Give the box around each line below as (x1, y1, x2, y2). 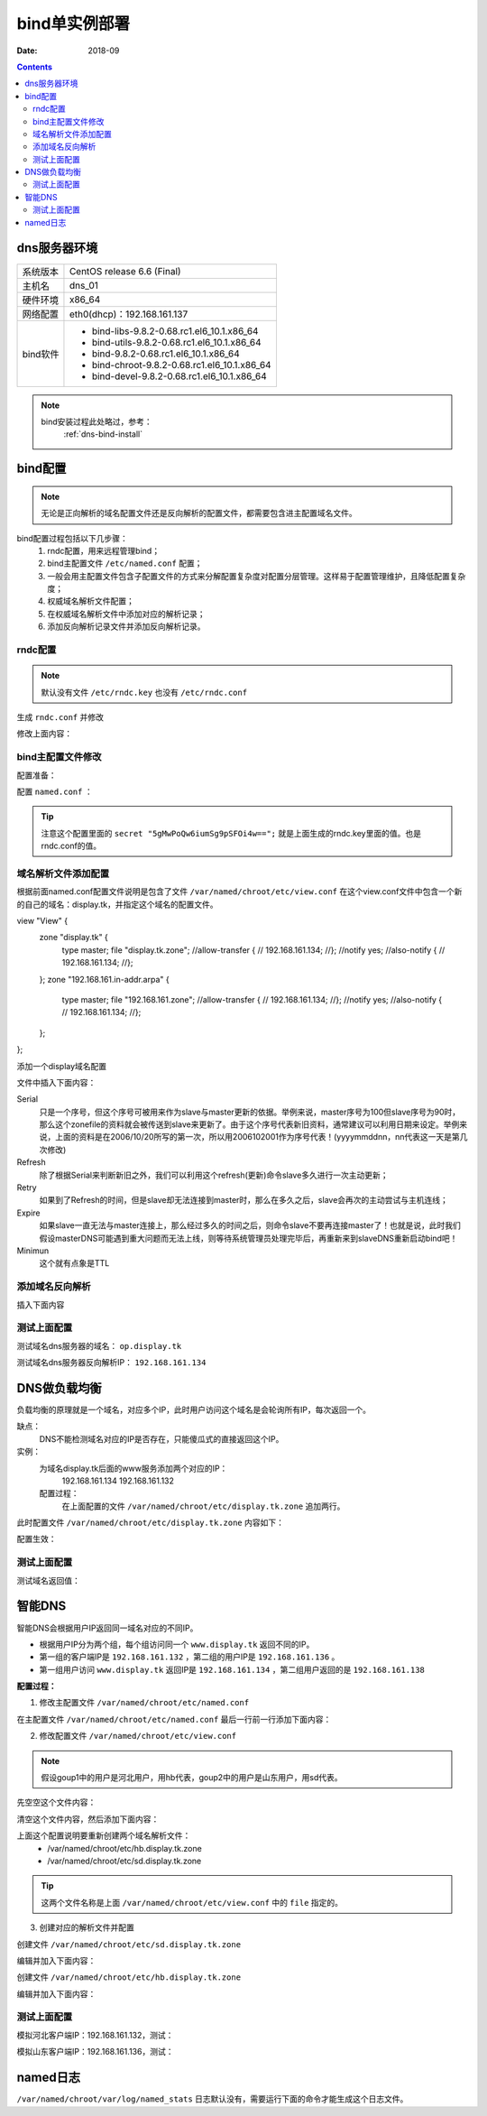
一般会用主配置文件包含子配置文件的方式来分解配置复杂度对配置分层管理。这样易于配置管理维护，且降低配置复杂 (47, 570, 466, 581)
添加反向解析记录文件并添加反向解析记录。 (47, 621, 206, 632)
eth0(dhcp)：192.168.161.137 (69, 308, 188, 320)
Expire (16, 1207, 41, 1218)
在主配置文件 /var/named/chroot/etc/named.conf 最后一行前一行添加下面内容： (16, 1714, 332, 1724)
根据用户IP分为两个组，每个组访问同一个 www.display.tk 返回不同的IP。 (39, 1639, 315, 1649)
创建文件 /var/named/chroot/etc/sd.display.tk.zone (16, 1938, 242, 1949)
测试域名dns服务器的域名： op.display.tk (16, 1340, 182, 1351)
